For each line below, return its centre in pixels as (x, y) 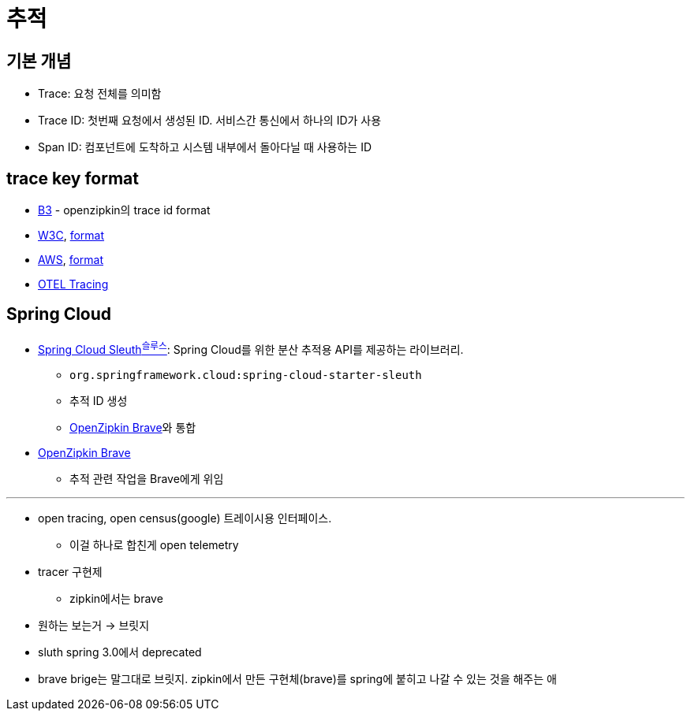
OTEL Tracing (73, 284)
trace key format (73, 178)
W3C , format (71, 236)
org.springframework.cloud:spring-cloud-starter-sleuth (246, 375)
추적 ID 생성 (99, 400)
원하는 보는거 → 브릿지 (94, 625)
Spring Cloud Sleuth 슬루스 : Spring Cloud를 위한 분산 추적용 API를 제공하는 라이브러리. (251, 348)
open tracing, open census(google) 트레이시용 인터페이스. (185, 518)
